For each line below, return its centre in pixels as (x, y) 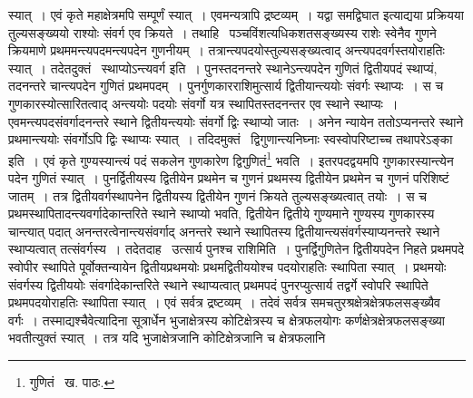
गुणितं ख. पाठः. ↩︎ (72, 381)
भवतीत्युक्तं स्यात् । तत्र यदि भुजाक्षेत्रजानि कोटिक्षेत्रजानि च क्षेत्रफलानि (167, 338)
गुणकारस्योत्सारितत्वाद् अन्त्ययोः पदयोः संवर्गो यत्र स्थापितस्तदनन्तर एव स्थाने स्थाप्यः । (203, 103)
